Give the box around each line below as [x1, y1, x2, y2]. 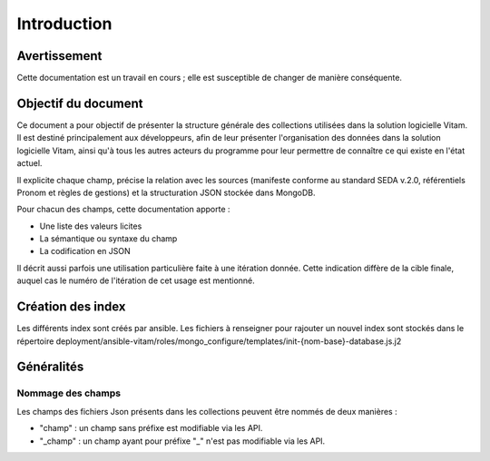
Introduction [16, 14, 113, 34]
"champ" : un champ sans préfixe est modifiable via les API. [39, 423, 263, 434]
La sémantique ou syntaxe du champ [39, 233, 178, 244]
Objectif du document [16, 95, 143, 111]
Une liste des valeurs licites [39, 221, 142, 231]
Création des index [16, 299, 126, 315]
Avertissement [16, 48, 103, 64]
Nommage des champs [16, 387, 122, 399]
